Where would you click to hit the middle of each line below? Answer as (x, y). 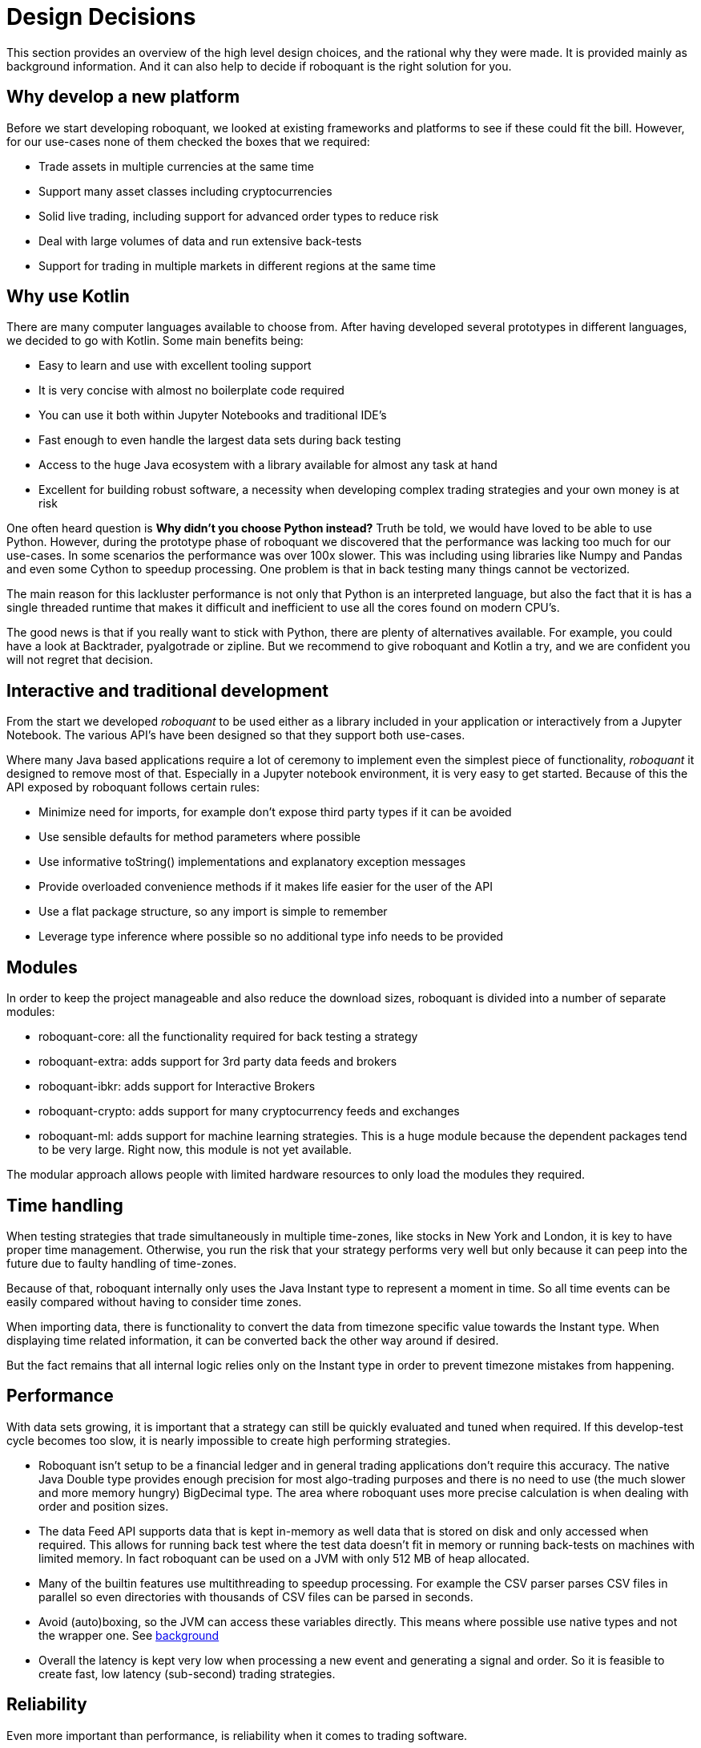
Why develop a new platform (123, 97)
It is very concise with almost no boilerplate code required (191, 390)
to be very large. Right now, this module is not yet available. (195, 1150)
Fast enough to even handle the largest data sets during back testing (220, 440)
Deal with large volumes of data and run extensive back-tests (200, 241)
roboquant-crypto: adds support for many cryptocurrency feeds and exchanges (249, 1111)
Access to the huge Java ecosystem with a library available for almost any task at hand (268, 465)
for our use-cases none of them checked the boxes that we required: (188, 141)
